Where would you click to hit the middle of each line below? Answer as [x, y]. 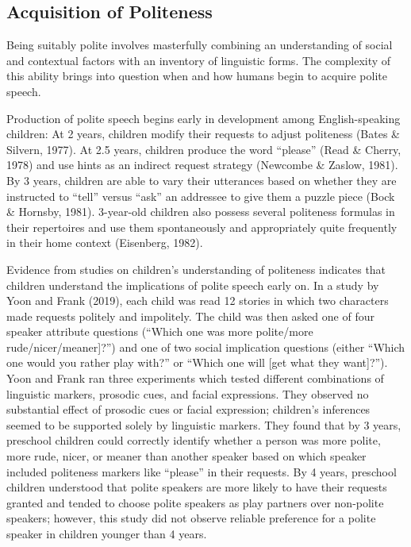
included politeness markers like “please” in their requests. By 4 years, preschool [202, 471]
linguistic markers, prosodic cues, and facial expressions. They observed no [188, 393]
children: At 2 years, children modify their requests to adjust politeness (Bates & [203, 134]
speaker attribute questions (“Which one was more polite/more [160, 331]
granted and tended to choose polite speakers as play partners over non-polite [195, 502]
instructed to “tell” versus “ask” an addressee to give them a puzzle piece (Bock [201, 196]
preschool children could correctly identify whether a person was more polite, [194, 440]
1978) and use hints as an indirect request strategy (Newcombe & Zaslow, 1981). [202, 165]
